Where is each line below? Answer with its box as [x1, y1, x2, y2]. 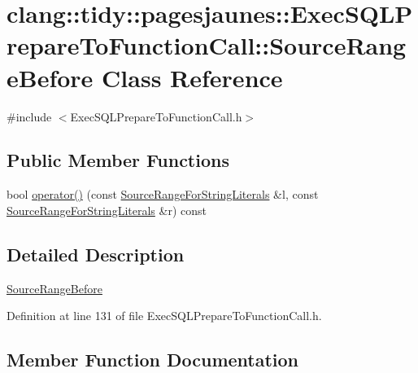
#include [7, 108, 52, 125]
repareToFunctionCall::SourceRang [7, 29, 407, 62]
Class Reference [102, 60, 283, 94]
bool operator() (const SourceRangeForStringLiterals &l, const [7, 186, 319, 203]
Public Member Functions [7, 147, 229, 173]
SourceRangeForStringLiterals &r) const [7, 201, 207, 218]
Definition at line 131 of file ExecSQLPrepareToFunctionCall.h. [7, 307, 322, 324]
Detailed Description [7, 241, 185, 266]
